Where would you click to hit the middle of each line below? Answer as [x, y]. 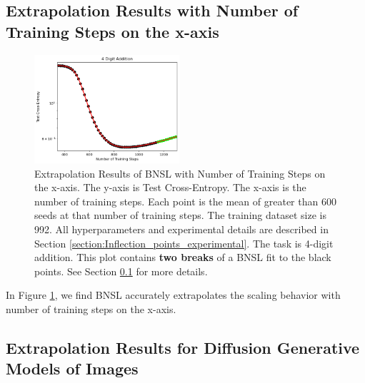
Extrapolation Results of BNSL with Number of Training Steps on [180, 173]
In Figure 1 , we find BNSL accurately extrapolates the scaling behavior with [173, 295]
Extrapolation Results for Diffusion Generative [183, 348]
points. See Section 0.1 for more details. [121, 271]
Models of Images [72, 368]
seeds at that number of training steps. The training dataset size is [180, 215]
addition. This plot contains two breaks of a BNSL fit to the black [183, 257]
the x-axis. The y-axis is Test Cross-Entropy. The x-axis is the [170, 187]
